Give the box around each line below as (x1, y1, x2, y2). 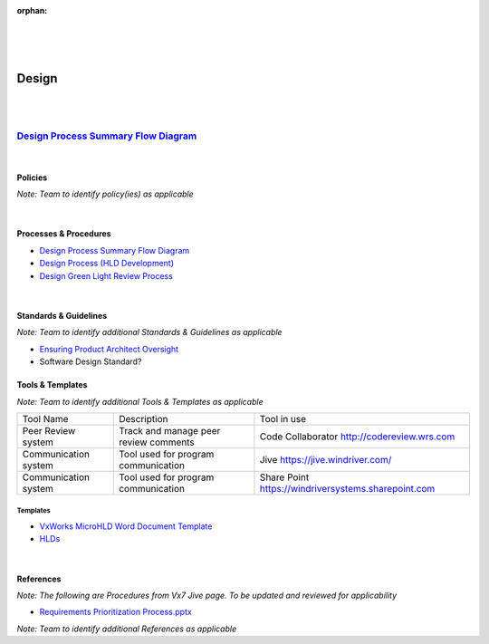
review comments (119, 436, 195, 448)
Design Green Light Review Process (39, 270, 174, 281)
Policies (16, 172, 48, 183)
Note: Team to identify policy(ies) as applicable (16, 188, 194, 199)
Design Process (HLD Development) (39, 258, 175, 269)
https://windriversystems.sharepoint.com (259, 482, 436, 495)
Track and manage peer (119, 424, 221, 437)
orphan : (16, 5, 48, 15)
